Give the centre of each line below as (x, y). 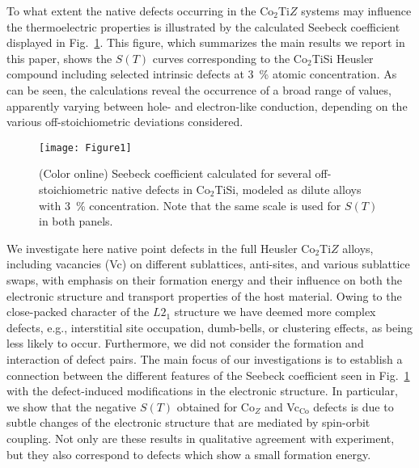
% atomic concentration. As (328, 74)
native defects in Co (161, 189)
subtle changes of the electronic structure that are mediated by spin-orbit (188, 422)
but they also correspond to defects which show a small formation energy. (189, 454)
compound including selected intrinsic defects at (125, 74)
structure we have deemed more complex (275, 312)
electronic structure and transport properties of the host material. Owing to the (204, 295)
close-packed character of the (78, 312)
